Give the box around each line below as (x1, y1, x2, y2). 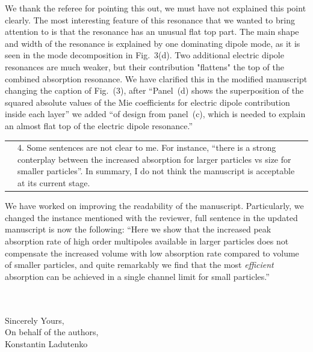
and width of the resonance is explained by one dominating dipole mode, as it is (5, 37, 300, 49)
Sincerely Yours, (5, 314, 64, 326)
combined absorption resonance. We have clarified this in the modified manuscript (5, 72, 308, 85)
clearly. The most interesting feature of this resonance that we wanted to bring (5, 13, 295, 26)
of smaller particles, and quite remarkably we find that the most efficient (5, 258, 274, 271)
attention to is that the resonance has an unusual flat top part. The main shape (5, 25, 299, 38)
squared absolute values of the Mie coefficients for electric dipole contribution (5, 96, 290, 108)
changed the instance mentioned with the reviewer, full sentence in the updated (5, 211, 298, 223)
